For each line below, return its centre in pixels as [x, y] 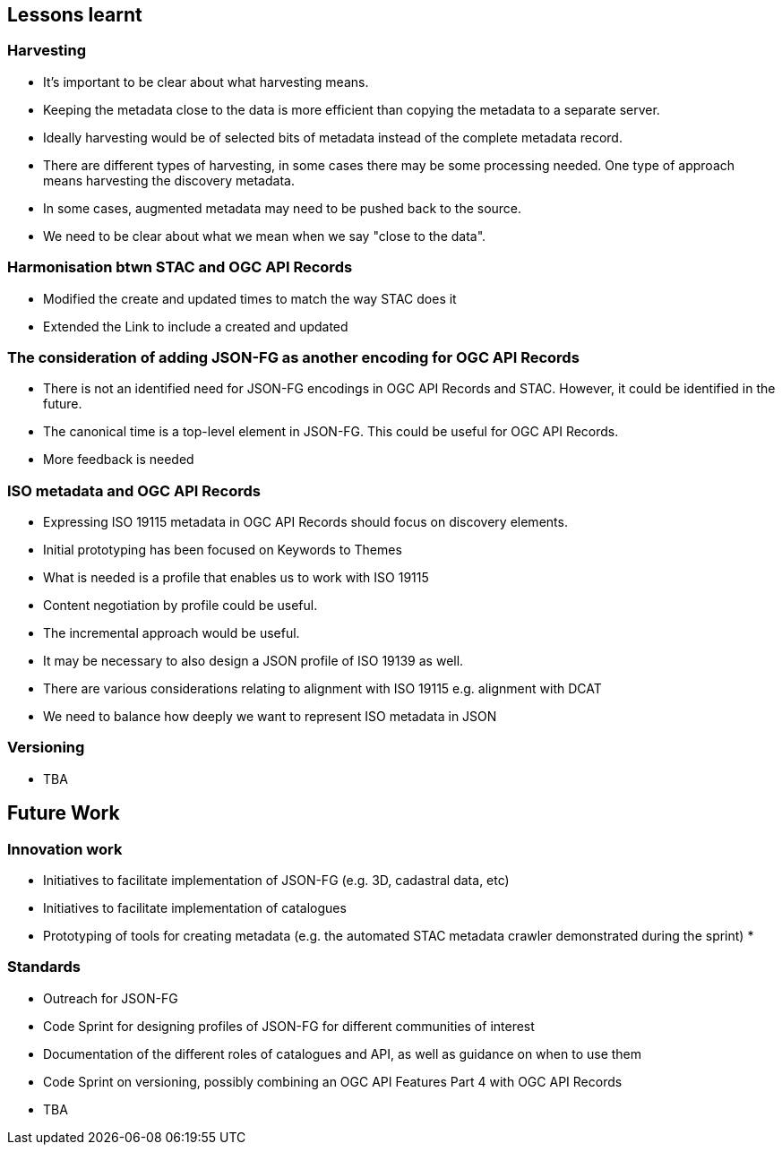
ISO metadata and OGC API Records [134, 490]
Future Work [64, 813]
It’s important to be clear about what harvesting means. [206, 82]
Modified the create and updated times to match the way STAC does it [250, 298]
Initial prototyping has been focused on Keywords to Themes [223, 550]
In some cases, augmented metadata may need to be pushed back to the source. [283, 208]
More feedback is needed [119, 460]
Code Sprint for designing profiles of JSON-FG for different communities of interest [289, 1026]
